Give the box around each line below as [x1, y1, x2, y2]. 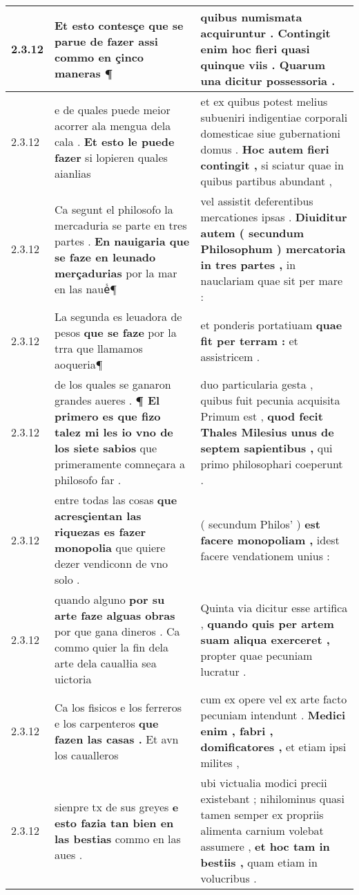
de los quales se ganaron [55, 376, 171, 392]
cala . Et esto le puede [55, 133, 175, 149]
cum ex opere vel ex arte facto [200, 691, 347, 707]
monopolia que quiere [55, 539, 166, 555]
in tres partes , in [200, 257, 296, 273]
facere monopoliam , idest [200, 531, 340, 548]
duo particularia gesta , [200, 376, 313, 392]
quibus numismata [200, 9, 302, 25]
